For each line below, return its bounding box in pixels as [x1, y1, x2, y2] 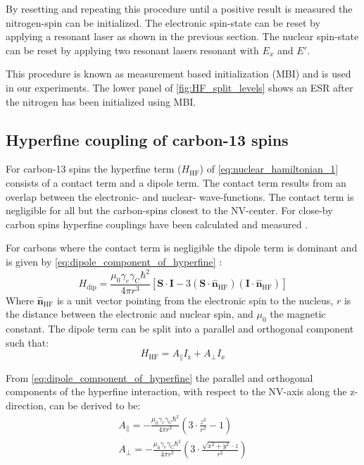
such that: [6, 335, 49, 349]
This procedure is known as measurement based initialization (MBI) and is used [6, 66, 351, 81]
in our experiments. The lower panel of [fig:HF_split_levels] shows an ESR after [6, 80, 353, 94]
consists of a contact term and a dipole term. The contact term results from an [6, 175, 346, 190]
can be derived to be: [49, 398, 141, 413]
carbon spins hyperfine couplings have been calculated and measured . [6, 216, 308, 231]
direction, [6, 398, 46, 413]
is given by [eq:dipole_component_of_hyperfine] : [6, 254, 222, 268]
